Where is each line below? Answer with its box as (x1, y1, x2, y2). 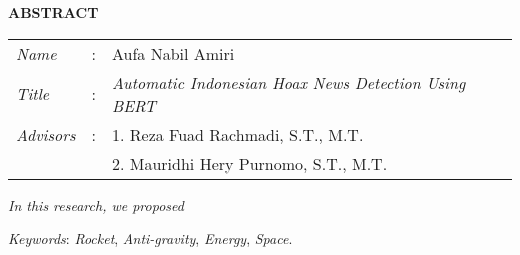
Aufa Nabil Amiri (112, 41, 235, 65)
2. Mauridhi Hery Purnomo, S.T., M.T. (112, 151, 388, 175)
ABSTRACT (8, 2, 99, 22)
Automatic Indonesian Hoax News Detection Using (112, 70, 466, 94)
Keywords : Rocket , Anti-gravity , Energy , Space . (8, 228, 293, 249)
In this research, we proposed (8, 194, 184, 215)
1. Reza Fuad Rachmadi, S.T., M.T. (112, 122, 364, 146)
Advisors (16, 122, 76, 146)
